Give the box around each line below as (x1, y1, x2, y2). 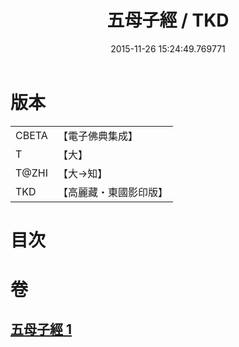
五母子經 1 (10, 321, 73, 338)
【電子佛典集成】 (58, 129, 139, 143)
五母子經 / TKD (106, 9, 230, 32)
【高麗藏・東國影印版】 (58, 185, 169, 199)
